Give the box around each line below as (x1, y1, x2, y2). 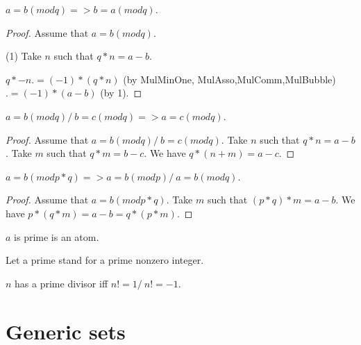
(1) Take (6, 49, 42, 63)
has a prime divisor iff (15, 276, 108, 290)
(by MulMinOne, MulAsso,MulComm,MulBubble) (123, 71, 336, 86)
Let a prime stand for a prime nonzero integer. (6, 253, 204, 267)
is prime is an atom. (14, 229, 99, 244)
